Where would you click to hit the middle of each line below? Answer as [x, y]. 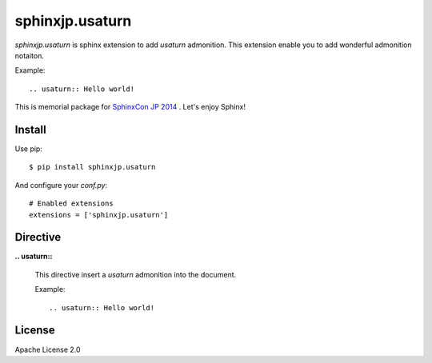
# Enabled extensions [71, 203]
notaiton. [29, 55]
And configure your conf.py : [61, 185]
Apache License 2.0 [48, 349]
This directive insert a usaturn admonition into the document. [136, 274]
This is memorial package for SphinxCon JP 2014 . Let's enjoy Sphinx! [130, 107]
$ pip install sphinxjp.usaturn [92, 167]
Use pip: [29, 149]
